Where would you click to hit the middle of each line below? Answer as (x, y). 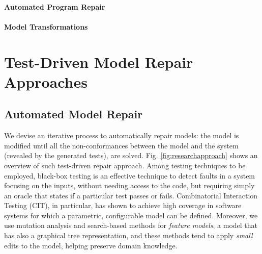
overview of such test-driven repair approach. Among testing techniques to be (125, 165)
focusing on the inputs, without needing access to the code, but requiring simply (129, 185)
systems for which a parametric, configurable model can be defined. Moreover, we (131, 215)
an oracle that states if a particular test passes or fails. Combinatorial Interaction (131, 195)
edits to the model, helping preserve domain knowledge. (91, 245)
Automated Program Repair (55, 6)
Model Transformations (46, 26)
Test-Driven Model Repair (99, 61)
